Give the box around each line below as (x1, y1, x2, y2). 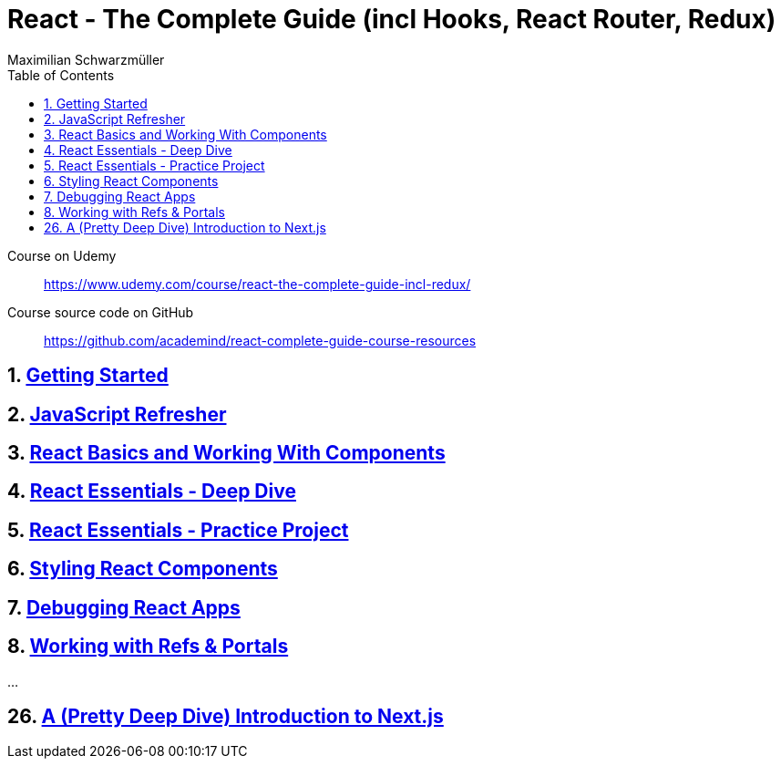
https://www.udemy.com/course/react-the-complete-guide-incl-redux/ (44, 275, 471, 292)
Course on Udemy (7, 247, 117, 264)
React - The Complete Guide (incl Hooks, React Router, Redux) (7, 4, 776, 35)
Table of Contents (7, 67, 115, 83)
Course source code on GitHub (7, 304, 194, 320)
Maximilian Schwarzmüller (7, 51, 165, 67)
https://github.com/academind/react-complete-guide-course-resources (44, 332, 477, 348)
